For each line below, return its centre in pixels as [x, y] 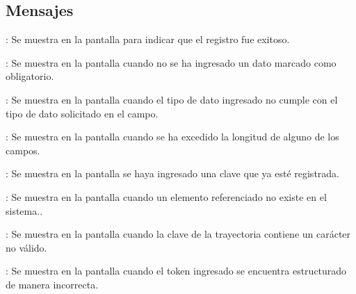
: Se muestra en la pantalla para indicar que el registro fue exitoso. [148, 39]
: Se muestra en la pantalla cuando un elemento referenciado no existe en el [166, 196]
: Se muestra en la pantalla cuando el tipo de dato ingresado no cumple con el [172, 99]
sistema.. [24, 210]
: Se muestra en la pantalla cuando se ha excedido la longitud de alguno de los [172, 137]
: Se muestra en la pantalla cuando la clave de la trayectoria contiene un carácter [178, 234]
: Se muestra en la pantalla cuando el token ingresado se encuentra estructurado [176, 271]
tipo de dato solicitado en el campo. [82, 113]
